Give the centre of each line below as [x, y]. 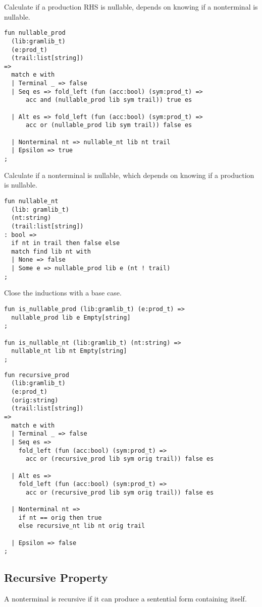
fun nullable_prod [35, 33]
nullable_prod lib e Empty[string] [71, 317]
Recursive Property [56, 578]
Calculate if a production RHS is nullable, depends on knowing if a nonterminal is [131, 7]
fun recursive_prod [37, 375]
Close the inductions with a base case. [63, 293]
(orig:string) [35, 400]
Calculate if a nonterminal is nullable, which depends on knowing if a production [129, 175]
